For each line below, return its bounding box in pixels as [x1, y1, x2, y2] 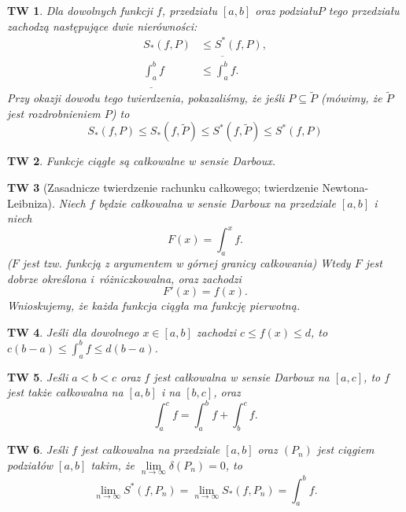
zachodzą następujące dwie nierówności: [7, 17, 197, 34]
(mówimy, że [321, 90, 382, 106]
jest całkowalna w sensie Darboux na [153, 368, 330, 385]
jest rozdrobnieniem [7, 105, 101, 121]
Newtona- [322, 179, 369, 195]
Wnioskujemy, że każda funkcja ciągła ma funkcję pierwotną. [7, 297, 301, 314]
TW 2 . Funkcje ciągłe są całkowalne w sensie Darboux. [7, 153, 275, 169]
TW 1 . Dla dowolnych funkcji [7, 2, 153, 18]
